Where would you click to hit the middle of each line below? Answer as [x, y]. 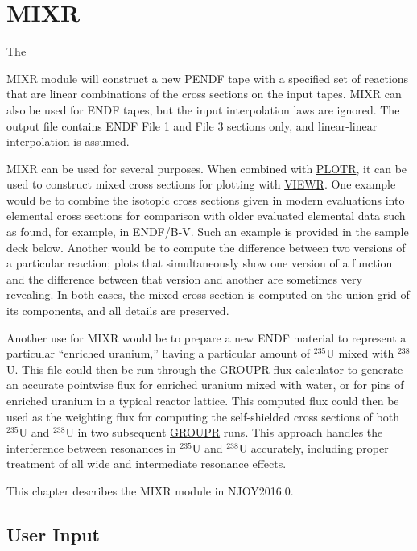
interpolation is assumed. [68, 141]
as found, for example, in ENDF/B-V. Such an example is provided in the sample [208, 232]
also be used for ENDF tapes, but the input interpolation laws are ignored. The [203, 109]
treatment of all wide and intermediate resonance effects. [147, 464]
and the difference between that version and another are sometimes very [184, 278]
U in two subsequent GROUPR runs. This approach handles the [224, 432]
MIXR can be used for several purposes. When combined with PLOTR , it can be [207, 168]
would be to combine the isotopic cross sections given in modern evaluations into [206, 199]
